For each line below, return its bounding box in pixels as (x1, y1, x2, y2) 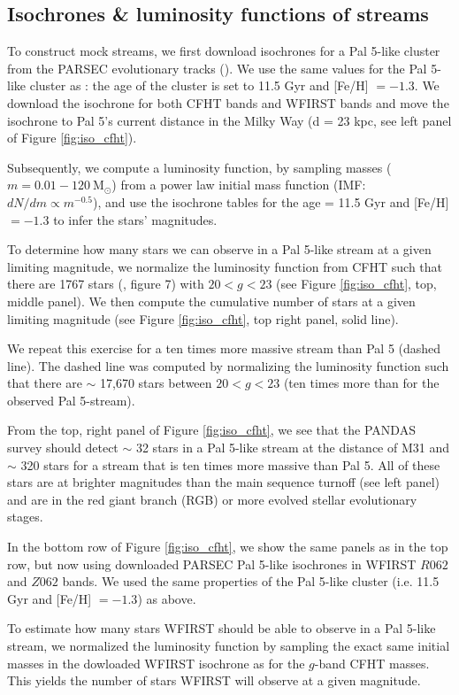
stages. (7, 507, 43, 526)
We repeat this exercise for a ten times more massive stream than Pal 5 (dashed (7, 339, 441, 358)
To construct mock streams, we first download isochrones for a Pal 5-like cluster (7, 42, 440, 60)
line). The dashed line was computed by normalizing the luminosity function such (7, 356, 449, 375)
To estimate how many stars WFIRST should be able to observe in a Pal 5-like (7, 619, 436, 637)
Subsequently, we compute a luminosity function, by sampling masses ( (7, 158, 392, 176)
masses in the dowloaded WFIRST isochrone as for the (7, 653, 305, 672)
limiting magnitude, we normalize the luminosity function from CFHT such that (7, 257, 443, 275)
